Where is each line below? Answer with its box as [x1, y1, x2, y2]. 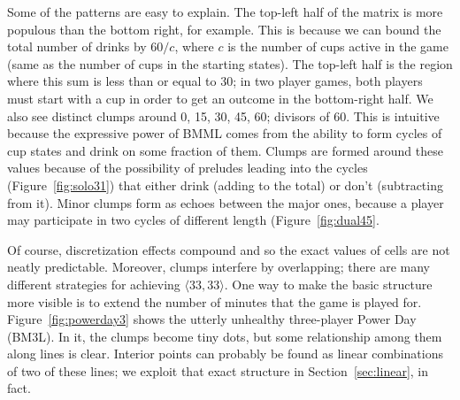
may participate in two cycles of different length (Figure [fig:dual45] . [7, 211, 379, 229]
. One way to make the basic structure [224, 274, 433, 293]
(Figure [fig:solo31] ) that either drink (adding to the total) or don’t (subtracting [7, 175, 443, 194]
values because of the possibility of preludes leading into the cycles [7, 158, 368, 177]
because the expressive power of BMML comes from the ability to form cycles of [7, 124, 442, 142]
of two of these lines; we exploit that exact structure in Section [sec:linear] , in [7, 361, 429, 380]
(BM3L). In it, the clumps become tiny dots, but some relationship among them [7, 327, 442, 345]
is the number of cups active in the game [227, 37, 448, 56]
